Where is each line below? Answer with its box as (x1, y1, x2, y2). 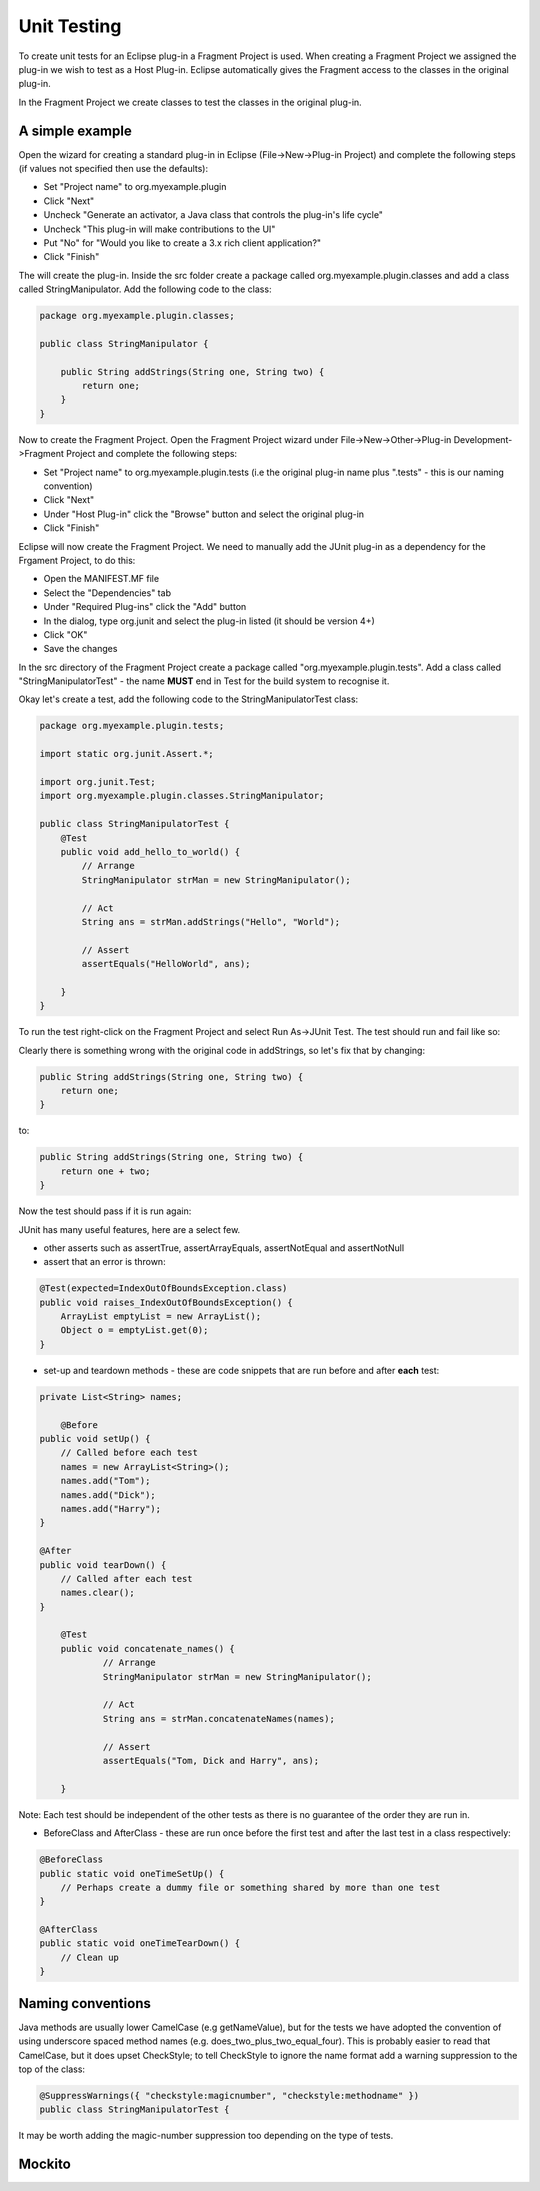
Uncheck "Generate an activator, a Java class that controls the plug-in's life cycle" (43, 209, 384, 221)
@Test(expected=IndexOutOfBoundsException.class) (39, 1283, 288, 1294)
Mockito (18, 2156, 72, 2173)
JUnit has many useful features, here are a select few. (18, 1223, 241, 1235)
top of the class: (18, 2063, 85, 2075)
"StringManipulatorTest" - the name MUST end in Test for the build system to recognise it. (18, 675, 390, 687)
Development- (453, 433, 513, 445)
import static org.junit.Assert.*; (39, 748, 214, 760)
